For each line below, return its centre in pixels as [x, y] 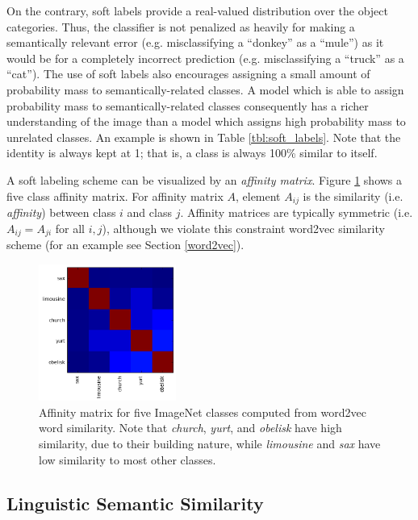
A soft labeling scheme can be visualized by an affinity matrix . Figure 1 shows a [205, 179]
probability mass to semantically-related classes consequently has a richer [188, 105]
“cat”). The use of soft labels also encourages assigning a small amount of [188, 74]
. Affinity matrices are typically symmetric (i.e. [297, 212]
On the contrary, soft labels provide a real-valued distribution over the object [198, 10]
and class [149, 212]
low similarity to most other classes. [127, 459]
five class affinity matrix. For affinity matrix [115, 196]
